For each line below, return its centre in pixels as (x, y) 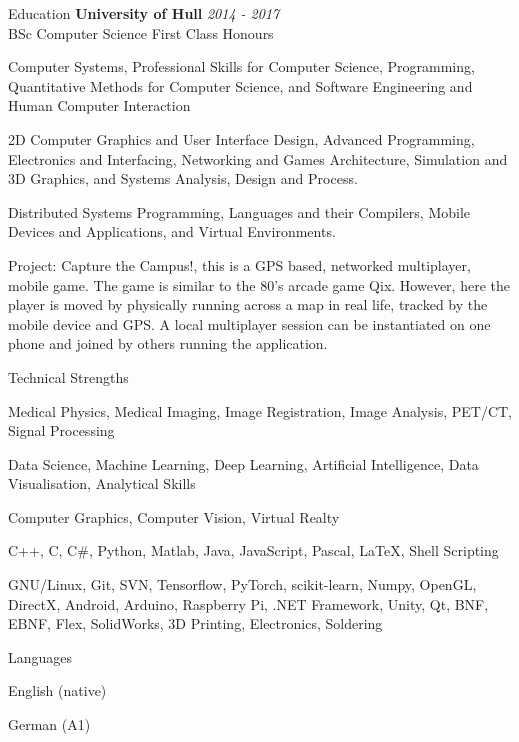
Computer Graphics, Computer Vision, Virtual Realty (174, 516)
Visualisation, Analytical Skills (102, 483)
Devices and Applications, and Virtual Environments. (172, 231)
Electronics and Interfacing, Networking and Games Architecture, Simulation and (258, 158)
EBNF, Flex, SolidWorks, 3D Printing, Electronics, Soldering (195, 623)
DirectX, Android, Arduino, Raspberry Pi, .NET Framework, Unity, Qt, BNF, (248, 603)
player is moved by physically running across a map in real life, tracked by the (248, 304)
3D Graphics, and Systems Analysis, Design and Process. (183, 178)
